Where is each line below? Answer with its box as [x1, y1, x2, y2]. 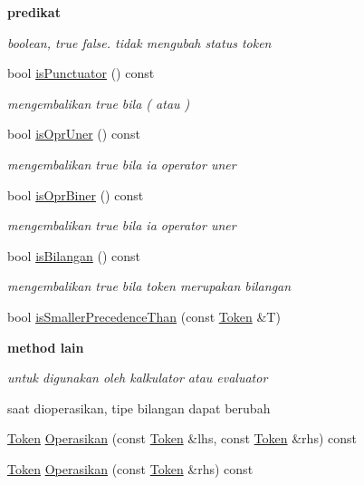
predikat [7, 3, 61, 21]
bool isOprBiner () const [7, 185, 144, 204]
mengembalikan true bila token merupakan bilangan [7, 276, 292, 296]
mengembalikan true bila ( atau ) [7, 93, 190, 112]
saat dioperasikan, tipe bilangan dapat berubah [7, 398, 271, 417]
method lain [7, 337, 84, 356]
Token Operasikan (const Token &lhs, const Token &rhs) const [7, 429, 357, 448]
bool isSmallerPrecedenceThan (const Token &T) [7, 306, 281, 325]
